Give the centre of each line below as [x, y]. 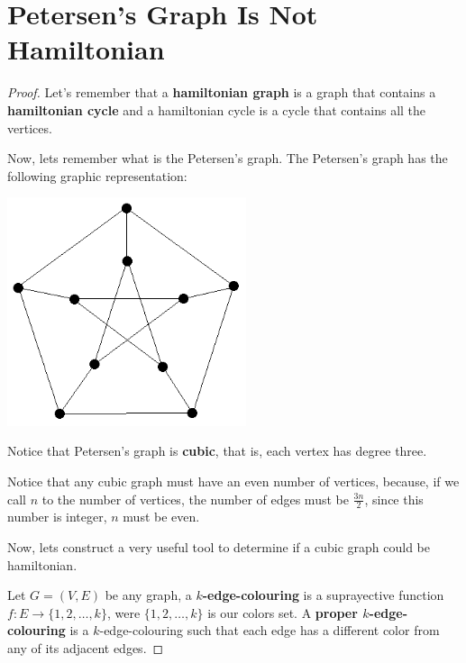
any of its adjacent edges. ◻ [86, 647]
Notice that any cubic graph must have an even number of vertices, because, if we [233, 481]
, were [123, 612]
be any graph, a [148, 595]
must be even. [161, 517]
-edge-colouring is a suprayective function [323, 595]
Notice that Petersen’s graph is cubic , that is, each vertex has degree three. [217, 451]
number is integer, [57, 517]
